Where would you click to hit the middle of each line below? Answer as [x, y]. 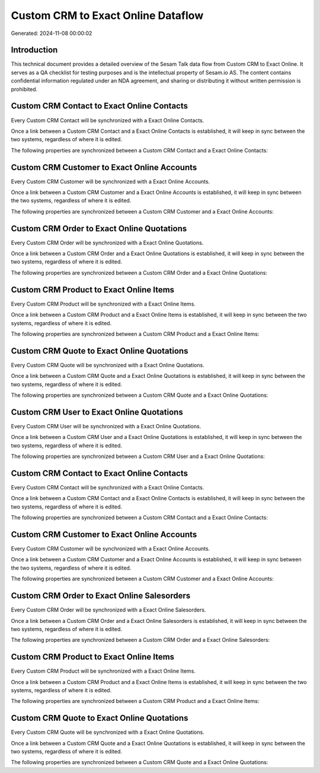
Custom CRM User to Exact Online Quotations [97, 412]
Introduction [34, 50]
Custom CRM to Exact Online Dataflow [107, 15]
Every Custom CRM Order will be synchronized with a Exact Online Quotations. [107, 243]
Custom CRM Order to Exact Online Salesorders [101, 596]
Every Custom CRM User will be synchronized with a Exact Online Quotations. [106, 426]
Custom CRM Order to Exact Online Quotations [99, 228]
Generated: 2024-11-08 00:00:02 [52, 33]
